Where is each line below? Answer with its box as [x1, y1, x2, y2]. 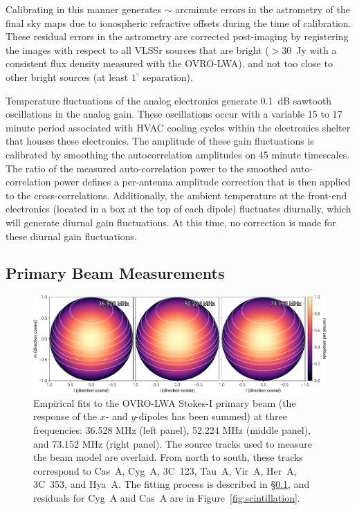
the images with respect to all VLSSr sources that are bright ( [6, 42, 269, 57]
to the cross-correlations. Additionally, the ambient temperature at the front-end [6, 188, 347, 202]
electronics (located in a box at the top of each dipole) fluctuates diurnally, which [6, 201, 351, 216]
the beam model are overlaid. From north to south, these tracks [33, 450, 303, 464]
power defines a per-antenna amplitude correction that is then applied [54, 174, 351, 189]
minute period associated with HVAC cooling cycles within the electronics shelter [6, 120, 351, 134]
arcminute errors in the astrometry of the [175, 2, 350, 16]
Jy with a [296, 42, 337, 57]
